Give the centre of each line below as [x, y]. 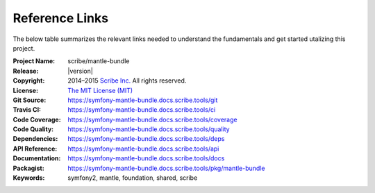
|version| [80, 71]
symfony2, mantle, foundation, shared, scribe [133, 178]
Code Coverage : [37, 119]
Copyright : [29, 81]
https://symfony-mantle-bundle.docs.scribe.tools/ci [142, 110]
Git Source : [30, 100]
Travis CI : [27, 110]
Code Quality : [33, 129]
